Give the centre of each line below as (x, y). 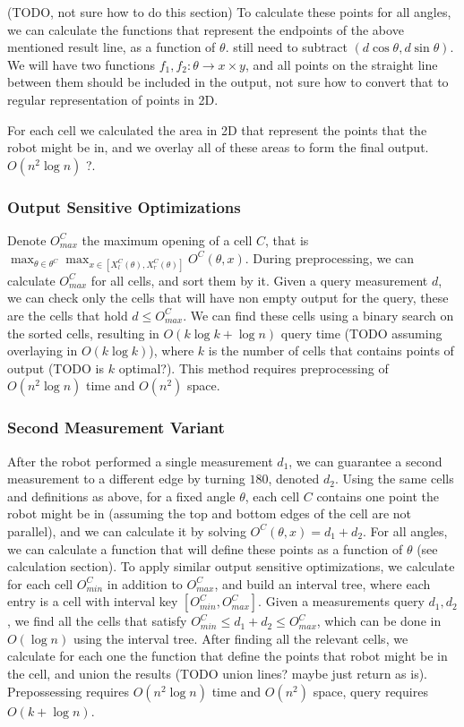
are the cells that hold (68, 315)
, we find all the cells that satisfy (97, 621)
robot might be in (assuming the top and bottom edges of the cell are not (210, 513)
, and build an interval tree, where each (322, 583)
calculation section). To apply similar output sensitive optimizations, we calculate (231, 566)
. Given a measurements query (341, 601)
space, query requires (370, 691)
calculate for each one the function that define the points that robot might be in (228, 656)
